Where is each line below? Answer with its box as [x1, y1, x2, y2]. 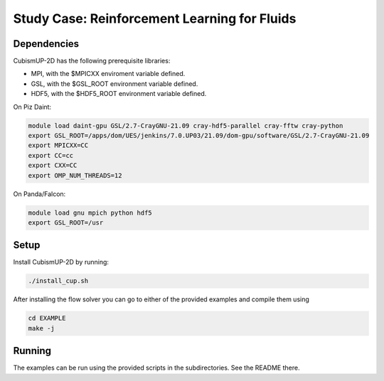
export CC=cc [28, 151, 74, 159]
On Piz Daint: [13, 102, 52, 111]
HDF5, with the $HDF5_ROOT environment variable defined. [31, 90, 207, 98]
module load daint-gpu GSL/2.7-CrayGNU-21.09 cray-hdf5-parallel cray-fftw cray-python [28, 122, 343, 129]
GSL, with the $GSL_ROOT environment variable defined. [31, 79, 198, 88]
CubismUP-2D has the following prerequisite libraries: [13, 57, 171, 65]
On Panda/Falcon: [13, 189, 66, 198]
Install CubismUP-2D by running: [13, 258, 110, 267]
